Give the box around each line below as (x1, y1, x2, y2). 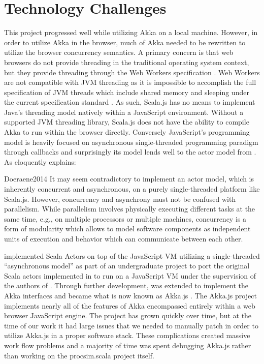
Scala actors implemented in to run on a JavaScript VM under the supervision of (4, 270, 256, 281)
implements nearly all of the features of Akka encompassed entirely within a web (4, 300, 255, 311)
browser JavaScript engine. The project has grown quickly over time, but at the (4, 310, 252, 321)
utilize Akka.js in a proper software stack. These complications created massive (4, 330, 250, 341)
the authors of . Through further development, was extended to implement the (4, 280, 248, 291)
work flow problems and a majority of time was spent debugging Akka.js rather (4, 340, 251, 350)
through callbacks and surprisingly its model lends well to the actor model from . (4, 146, 256, 157)
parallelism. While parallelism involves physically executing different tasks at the (4, 203, 255, 214)
